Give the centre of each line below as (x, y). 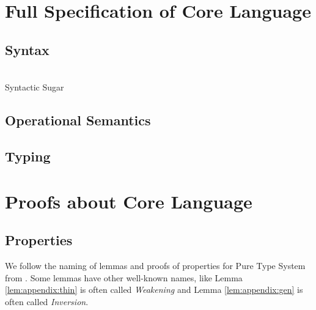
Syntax (27, 49)
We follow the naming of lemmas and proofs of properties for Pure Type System (155, 265)
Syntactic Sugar (35, 87)
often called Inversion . (47, 301)
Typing (28, 156)
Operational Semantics (78, 120)
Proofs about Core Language (129, 201)
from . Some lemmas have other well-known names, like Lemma (124, 277)
